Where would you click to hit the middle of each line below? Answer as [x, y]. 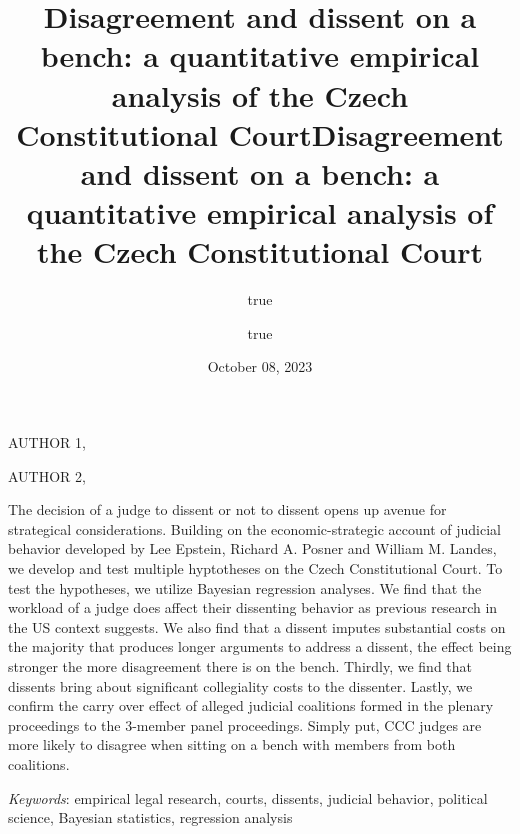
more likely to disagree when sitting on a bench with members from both [232, 744]
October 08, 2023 [260, 366]
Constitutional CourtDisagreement [260, 133]
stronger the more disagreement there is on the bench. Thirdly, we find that [240, 665]
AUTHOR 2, [47, 475]
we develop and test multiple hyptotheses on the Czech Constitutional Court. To [255, 568]
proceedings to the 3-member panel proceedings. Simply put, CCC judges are [245, 724]
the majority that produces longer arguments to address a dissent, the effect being [260, 646]
